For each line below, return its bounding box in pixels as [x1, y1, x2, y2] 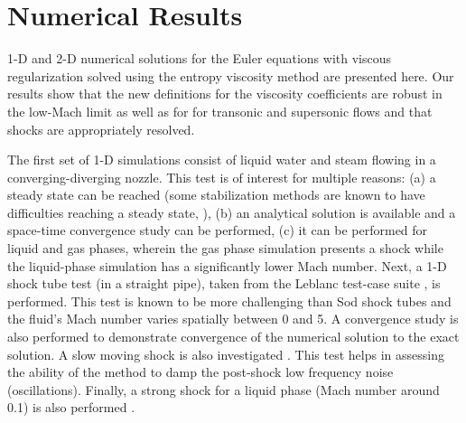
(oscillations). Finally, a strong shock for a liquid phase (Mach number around [7, 380, 440, 399]
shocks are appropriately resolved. [7, 119, 195, 138]
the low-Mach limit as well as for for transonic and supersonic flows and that [7, 101, 433, 120]
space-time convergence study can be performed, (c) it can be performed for [7, 221, 428, 240]
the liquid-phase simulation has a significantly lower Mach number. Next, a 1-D [7, 256, 447, 275]
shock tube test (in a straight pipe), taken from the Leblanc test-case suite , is [7, 274, 441, 293]
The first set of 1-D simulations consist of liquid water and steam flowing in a [7, 150, 436, 169]
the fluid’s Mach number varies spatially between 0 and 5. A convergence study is [7, 309, 459, 328]
